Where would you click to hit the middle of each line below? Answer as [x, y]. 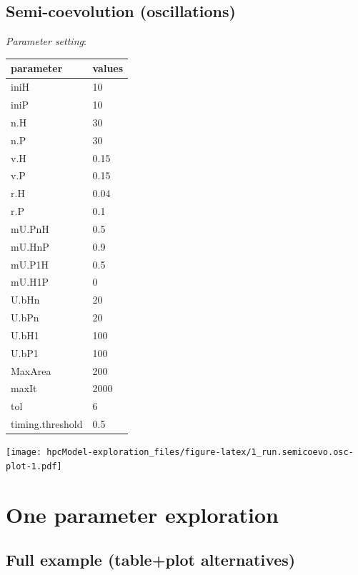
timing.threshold [47, 424]
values [108, 68]
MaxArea [31, 370]
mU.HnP [30, 246]
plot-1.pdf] [34, 466]
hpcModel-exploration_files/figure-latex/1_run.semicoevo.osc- [200, 452]
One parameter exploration [142, 514]
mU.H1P [30, 282]
